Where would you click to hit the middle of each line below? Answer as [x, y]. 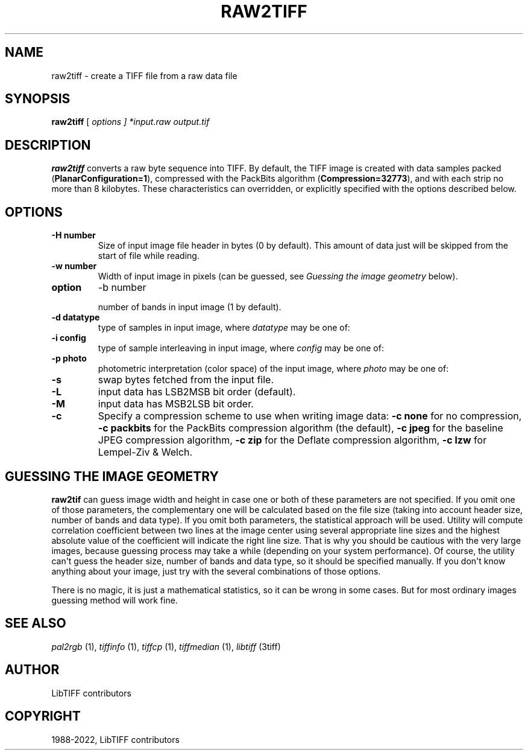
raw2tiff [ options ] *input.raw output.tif [130, 122]
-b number [122, 288]
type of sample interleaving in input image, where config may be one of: [241, 348]
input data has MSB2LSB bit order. [176, 404]
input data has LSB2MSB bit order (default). [197, 392]
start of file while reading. [149, 256]
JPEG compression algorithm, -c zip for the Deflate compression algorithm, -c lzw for [292, 440]
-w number [74, 266]
